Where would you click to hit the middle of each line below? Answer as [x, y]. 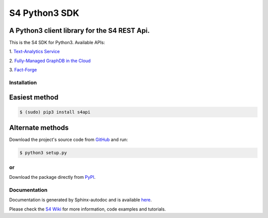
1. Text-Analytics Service [34, 52]
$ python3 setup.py [43, 153]
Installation [23, 83]
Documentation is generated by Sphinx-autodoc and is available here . [81, 200]
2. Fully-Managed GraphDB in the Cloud [50, 61]
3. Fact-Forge [23, 70]
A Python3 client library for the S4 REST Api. [79, 31]
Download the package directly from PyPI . [52, 177]
